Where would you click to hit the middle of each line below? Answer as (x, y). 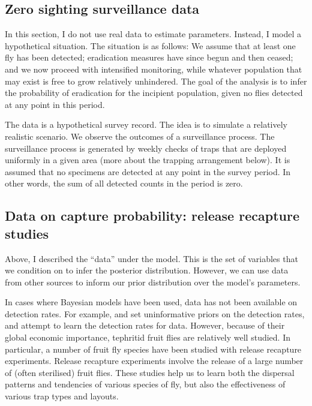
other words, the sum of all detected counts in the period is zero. (124, 183)
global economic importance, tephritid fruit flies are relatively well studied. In (148, 337)
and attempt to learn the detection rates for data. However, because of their (145, 325)
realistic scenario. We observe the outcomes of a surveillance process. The (140, 136)
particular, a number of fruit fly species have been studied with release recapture (153, 349)
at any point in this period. (55, 104)
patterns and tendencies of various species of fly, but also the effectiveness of (145, 384)
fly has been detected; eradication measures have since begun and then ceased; (149, 57)
